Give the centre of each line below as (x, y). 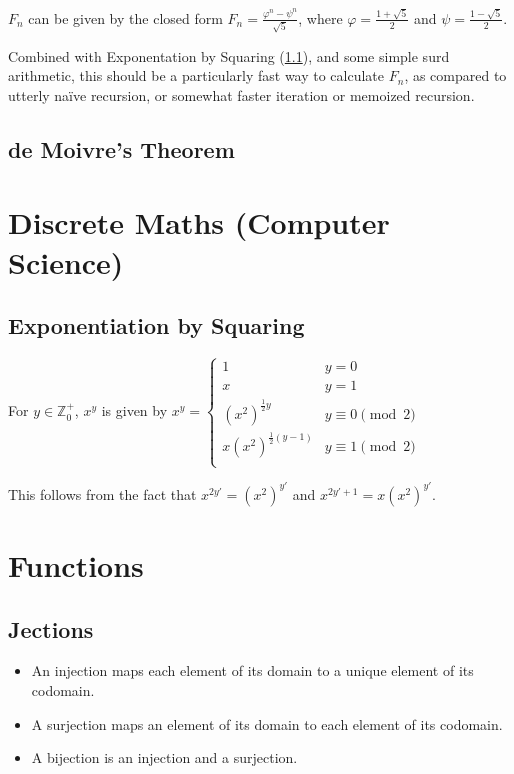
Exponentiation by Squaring (156, 325)
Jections (51, 628)
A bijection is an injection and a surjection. (164, 757)
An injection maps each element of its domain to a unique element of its (252, 670)
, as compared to (455, 75)
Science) (66, 261)
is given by (134, 410)
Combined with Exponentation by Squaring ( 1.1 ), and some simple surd (229, 55)
